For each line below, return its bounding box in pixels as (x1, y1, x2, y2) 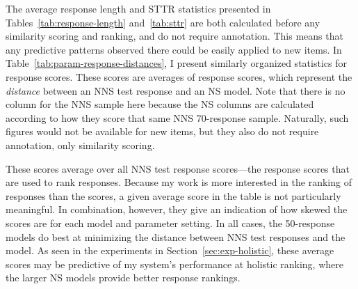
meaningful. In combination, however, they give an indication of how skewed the (6, 202, 348, 217)
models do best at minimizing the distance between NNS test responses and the (6, 229, 345, 244)
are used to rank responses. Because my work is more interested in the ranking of (6, 175, 352, 189)
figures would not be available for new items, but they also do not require (6, 124, 319, 139)
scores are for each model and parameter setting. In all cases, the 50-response (6, 215, 335, 230)
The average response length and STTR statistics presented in (6, 1, 271, 15)
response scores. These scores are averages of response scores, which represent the (6, 69, 352, 84)
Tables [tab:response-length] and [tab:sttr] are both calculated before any (6, 15, 320, 29)
